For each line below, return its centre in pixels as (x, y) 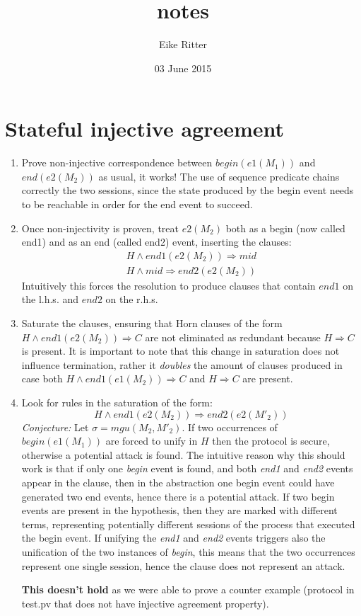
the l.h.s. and (50, 299)
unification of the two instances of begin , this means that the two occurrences (188, 551)
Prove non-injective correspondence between (117, 162)
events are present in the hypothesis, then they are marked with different (179, 510)
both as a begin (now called (285, 228)
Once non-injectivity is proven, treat (100, 228)
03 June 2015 (183, 68)
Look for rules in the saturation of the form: (117, 403)
